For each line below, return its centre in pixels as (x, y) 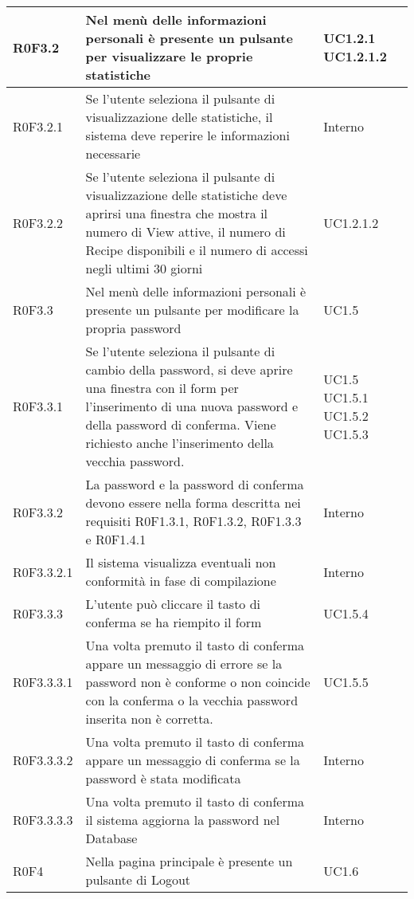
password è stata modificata (163, 778)
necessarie (113, 153)
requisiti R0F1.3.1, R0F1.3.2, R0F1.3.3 (193, 521)
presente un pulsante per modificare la (192, 310)
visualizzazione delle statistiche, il (179, 117)
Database (111, 838)
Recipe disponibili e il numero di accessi (197, 250)
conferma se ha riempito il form (174, 622)
